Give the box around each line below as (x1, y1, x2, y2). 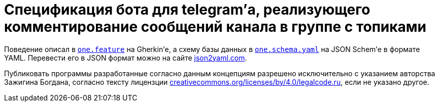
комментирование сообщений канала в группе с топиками (4, 18, 427, 35)
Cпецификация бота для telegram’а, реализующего (4, 1, 370, 18)
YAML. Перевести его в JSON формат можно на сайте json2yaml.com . (4, 53, 247, 62)
